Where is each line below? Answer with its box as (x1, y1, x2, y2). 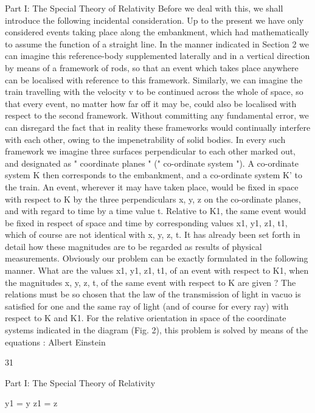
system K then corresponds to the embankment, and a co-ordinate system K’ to (5, 168, 302, 181)
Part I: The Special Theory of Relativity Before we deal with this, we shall (5, 2, 283, 14)
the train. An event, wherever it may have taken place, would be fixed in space (5, 180, 299, 193)
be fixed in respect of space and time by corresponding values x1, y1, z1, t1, (5, 216, 288, 229)
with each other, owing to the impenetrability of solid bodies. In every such (5, 133, 286, 145)
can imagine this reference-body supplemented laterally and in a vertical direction (5, 49, 310, 62)
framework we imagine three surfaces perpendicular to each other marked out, (5, 145, 296, 158)
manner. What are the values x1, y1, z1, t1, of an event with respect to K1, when (5, 264, 309, 277)
